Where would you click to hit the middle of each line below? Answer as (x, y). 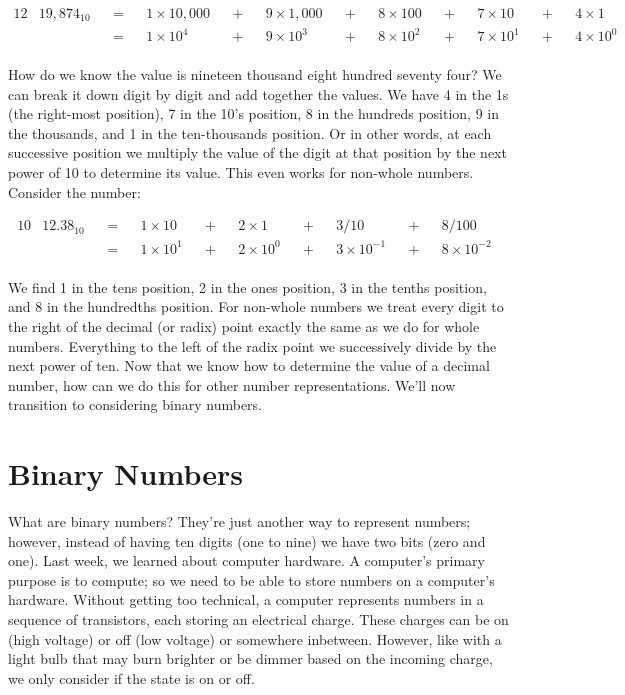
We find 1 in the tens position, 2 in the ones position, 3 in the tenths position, (247, 286)
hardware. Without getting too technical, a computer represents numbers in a (246, 599)
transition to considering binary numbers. (135, 404)
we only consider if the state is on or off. (131, 677)
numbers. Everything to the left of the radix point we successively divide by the (252, 345)
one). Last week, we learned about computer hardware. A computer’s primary (246, 560)
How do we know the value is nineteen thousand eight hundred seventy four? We (255, 74)
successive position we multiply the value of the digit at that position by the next (257, 152)
